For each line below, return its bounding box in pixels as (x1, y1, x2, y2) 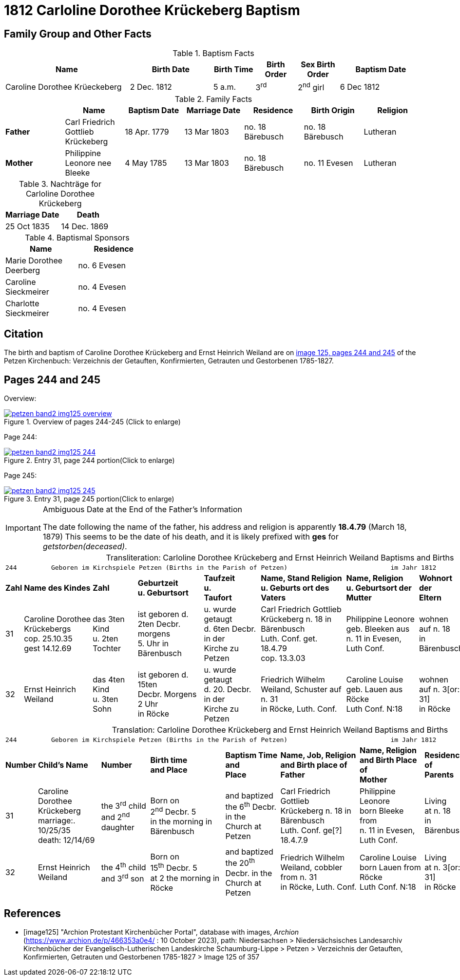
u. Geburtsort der (346, 583, 412, 593)
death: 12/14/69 (38, 835, 95, 845)
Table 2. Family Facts (174, 94, 252, 104)
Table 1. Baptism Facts (172, 48, 254, 59)
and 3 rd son (101, 872, 144, 884)
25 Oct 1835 (5, 221, 50, 231)
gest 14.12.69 (24, 643, 72, 654)
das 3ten (93, 614, 125, 624)
